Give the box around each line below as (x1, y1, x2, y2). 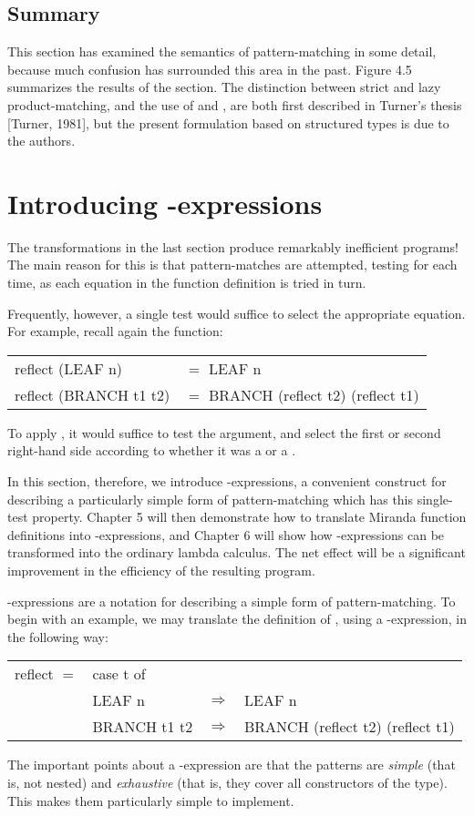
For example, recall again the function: (7, 321, 223, 341)
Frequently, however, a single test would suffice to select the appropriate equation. (7, 303, 466, 322)
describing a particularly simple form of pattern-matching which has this (7, 489, 414, 508)
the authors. (7, 131, 76, 150)
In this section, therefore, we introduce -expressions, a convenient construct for (7, 472, 447, 491)
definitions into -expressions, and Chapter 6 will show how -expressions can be (7, 525, 445, 544)
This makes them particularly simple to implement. (7, 790, 294, 810)
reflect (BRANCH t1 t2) (15, 383, 170, 405)
